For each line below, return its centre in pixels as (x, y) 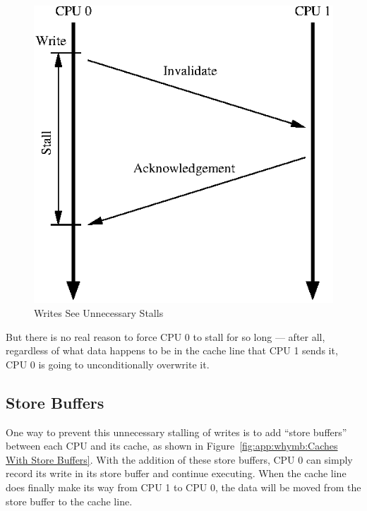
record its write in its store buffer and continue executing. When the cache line (176, 473)
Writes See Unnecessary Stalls (99, 313)
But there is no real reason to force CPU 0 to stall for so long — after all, (166, 336)
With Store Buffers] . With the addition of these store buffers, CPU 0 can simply (179, 459)
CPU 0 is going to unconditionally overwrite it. (108, 364)
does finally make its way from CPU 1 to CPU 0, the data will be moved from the (183, 487)
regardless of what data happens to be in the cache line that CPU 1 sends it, (172, 350)
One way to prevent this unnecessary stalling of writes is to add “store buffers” (176, 432)
